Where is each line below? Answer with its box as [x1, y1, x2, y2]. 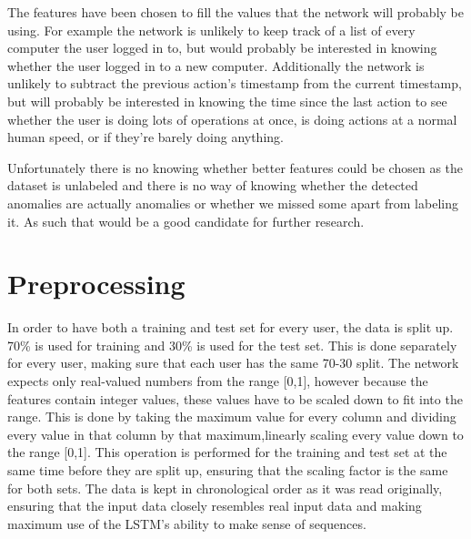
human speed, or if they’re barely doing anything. [7, 127, 284, 147]
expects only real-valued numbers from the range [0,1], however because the [7, 371, 428, 391]
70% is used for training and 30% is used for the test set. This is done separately [7, 335, 457, 354]
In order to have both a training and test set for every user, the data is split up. [7, 318, 454, 337]
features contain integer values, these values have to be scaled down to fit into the [7, 389, 463, 408]
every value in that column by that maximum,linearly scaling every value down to [7, 424, 464, 443]
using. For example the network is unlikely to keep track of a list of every [7, 20, 416, 39]
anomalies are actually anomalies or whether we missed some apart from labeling [7, 193, 458, 212]
